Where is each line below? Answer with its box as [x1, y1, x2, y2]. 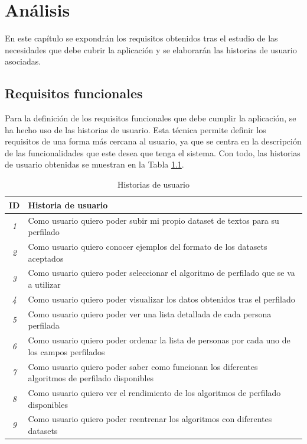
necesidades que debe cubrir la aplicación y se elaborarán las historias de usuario [5, 43, 297, 56]
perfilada [28, 319, 60, 332]
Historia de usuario [28, 198, 108, 211]
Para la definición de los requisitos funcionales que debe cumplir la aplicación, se [5, 112, 296, 124]
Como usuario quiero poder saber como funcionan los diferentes [28, 360, 258, 372]
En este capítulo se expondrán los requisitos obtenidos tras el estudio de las [5, 32, 278, 44]
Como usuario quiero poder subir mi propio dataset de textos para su [28, 214, 279, 226]
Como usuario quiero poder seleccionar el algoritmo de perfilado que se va [28, 266, 295, 279]
